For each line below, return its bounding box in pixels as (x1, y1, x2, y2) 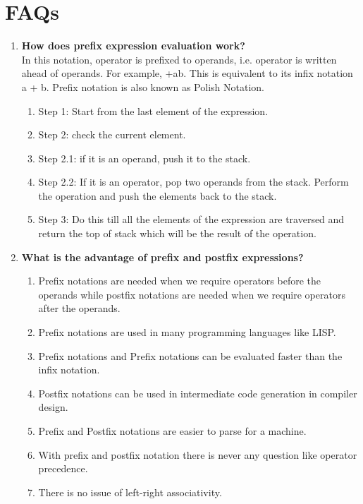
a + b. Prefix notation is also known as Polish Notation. (21, 79, 264, 94)
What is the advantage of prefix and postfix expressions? (21, 249, 304, 264)
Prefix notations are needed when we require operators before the (38, 273, 321, 288)
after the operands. (38, 301, 121, 316)
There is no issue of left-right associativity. (38, 484, 222, 499)
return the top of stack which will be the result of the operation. (38, 226, 316, 241)
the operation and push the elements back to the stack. (38, 188, 277, 203)
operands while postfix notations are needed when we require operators (38, 287, 345, 301)
